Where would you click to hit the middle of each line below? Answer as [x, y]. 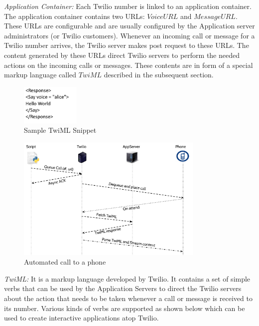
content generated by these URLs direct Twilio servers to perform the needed [122, 55]
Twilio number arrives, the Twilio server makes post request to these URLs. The [127, 45]
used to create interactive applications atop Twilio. [81, 318]
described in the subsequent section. [159, 75]
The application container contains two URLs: [74, 16]
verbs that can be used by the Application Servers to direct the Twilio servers [123, 288]
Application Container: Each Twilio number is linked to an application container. [128, 6]
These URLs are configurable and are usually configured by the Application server [129, 26]
